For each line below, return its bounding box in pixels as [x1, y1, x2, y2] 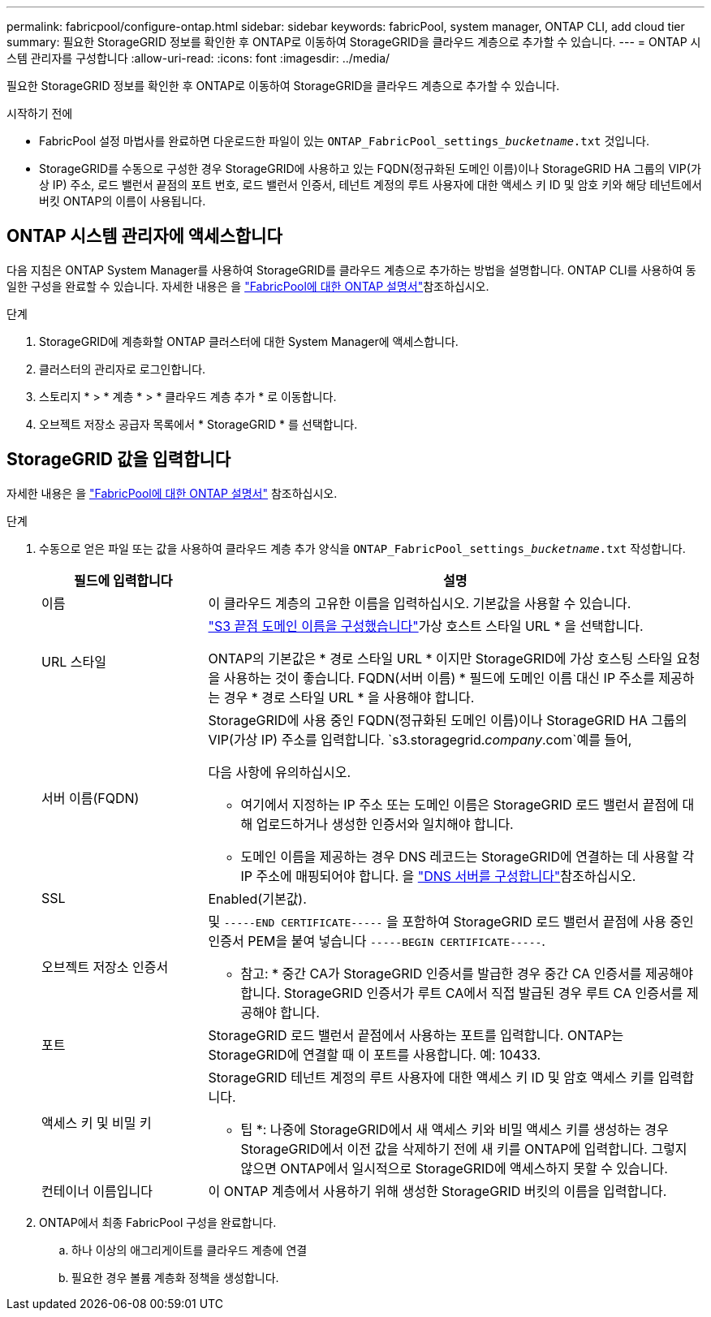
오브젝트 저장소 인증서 [41, 958, 169, 975]
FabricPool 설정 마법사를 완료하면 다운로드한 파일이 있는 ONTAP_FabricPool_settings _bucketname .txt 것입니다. [39, 134, 650, 148]
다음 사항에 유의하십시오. [208, 763, 351, 780]
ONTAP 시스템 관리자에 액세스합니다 [6, 226, 282, 247]
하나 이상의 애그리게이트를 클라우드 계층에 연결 [71, 1242, 308, 1257]
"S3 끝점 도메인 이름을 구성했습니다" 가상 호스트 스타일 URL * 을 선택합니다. [208, 617, 644, 634]
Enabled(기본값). [208, 890, 307, 907]
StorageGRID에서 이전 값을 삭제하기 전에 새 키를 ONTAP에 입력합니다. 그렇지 [240, 1140, 687, 1157]
